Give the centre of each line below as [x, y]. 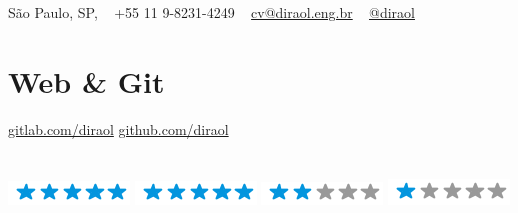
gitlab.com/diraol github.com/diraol [118, 128]
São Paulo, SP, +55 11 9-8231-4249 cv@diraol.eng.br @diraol [211, 12]
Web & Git [86, 80]
